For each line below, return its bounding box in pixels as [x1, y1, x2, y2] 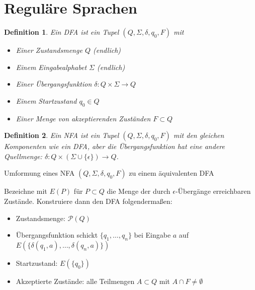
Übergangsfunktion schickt [16, 230, 98, 240]
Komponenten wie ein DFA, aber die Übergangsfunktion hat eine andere [4, 141, 225, 152]
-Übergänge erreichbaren [175, 186, 251, 196]
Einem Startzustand [16, 95, 77, 106]
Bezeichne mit [4, 186, 47, 196]
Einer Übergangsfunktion [16, 79, 92, 89]
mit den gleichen [173, 130, 224, 140]
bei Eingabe [134, 230, 171, 240]
